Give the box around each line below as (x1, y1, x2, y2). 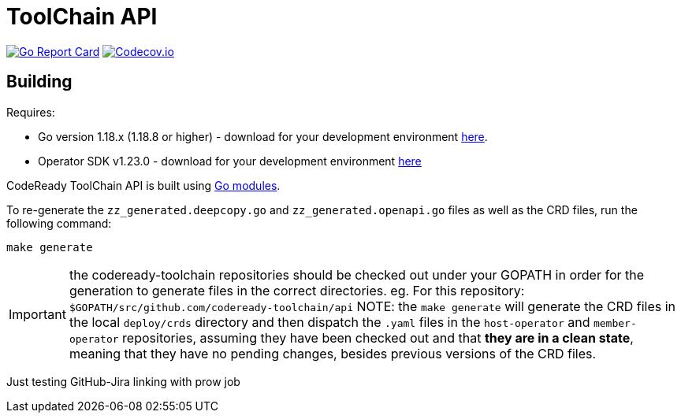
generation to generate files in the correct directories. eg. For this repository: (69, 282, 525, 298)
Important (9, 306, 66, 322)
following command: (6, 216, 112, 230)
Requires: (6, 105, 55, 119)
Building (6, 72, 73, 92)
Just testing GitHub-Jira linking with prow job (6, 374, 240, 388)
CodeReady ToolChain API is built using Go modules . (6, 178, 281, 192)
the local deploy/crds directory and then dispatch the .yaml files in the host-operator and (69, 313, 590, 330)
